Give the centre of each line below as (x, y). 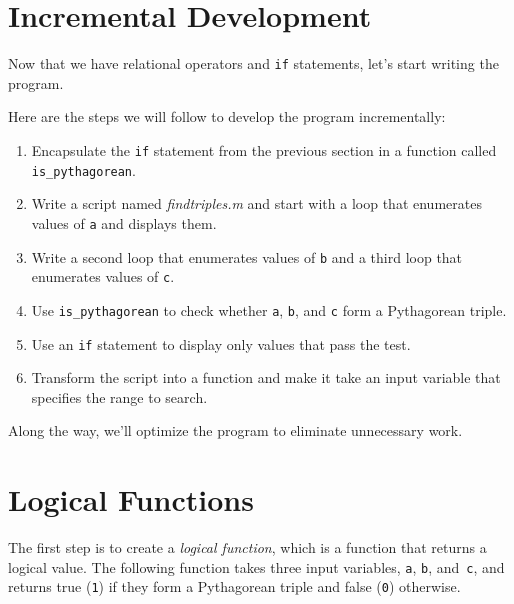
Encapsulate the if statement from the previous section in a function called (264, 149)
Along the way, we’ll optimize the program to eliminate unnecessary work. (235, 430)
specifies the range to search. (119, 396)
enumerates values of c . (103, 276)
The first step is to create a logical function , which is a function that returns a (247, 547)
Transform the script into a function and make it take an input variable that (266, 377)
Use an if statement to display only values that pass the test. (221, 343)
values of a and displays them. (124, 222)
